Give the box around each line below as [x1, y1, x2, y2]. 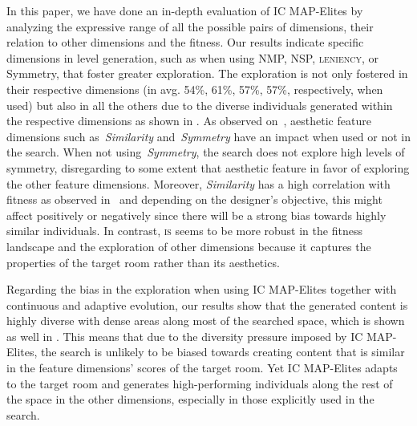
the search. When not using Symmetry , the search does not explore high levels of [6, 144, 405, 160]
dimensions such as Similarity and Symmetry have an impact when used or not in [6, 128, 411, 144]
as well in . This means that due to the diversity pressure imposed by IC [6, 327, 363, 344]
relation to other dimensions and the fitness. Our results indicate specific [6, 34, 364, 51]
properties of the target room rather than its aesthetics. [6, 254, 280, 270]
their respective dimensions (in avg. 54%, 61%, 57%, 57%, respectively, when [6, 80, 383, 97]
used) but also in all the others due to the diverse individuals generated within [6, 96, 393, 113]
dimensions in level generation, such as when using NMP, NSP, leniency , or [6, 49, 379, 66]
